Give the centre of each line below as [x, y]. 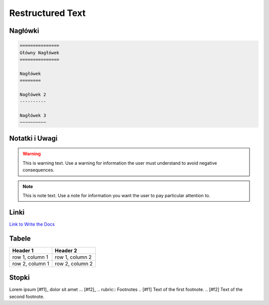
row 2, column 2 [74, 264]
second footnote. [27, 297]
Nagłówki [24, 31]
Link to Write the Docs [32, 224]
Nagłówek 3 [33, 116]
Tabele [20, 238]
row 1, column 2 [73, 257]
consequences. [39, 170]
